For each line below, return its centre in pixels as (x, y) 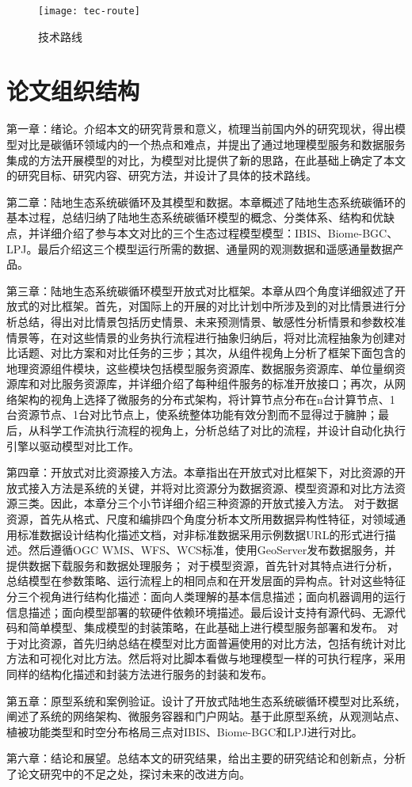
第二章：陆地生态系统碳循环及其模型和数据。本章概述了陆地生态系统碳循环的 (206, 202)
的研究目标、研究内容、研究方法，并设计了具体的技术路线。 (162, 175)
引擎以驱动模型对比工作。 (73, 445)
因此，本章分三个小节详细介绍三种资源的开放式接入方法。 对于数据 (224, 503)
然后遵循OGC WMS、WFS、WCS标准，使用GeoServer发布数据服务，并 (212, 550)
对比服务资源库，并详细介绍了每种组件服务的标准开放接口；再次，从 (217, 384)
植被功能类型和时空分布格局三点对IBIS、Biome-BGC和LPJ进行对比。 (185, 731)
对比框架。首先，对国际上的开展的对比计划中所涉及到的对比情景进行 (217, 306)
